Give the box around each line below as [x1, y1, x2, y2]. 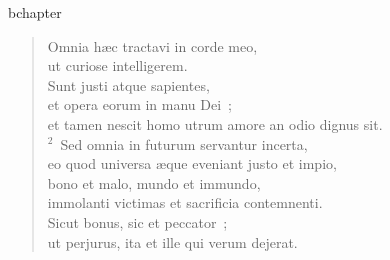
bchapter [8, 2, 62, 22]
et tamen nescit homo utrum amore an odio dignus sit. [47, 113, 383, 134]
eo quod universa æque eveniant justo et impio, [47, 153, 337, 174]
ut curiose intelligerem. [47, 55, 188, 76]
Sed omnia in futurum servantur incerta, [60, 133, 308, 154]
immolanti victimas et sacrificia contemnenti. [47, 192, 323, 213]
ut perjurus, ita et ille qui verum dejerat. [47, 231, 298, 252]
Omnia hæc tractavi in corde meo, [47, 35, 258, 56]
